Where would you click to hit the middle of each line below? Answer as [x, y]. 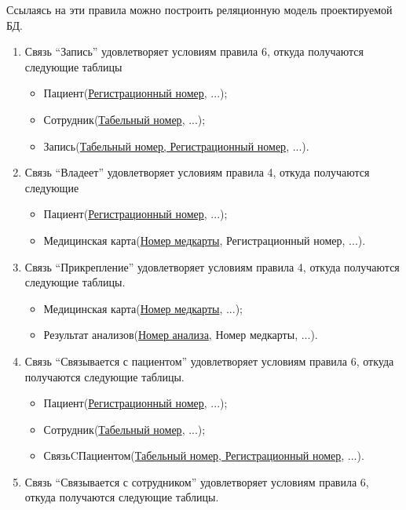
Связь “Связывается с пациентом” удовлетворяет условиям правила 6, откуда [209, 361]
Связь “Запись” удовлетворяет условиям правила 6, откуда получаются [194, 51]
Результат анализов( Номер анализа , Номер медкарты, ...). [181, 335]
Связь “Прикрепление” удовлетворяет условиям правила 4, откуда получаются [212, 266]
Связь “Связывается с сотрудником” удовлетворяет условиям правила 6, [197, 481]
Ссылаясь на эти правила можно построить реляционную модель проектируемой [199, 9]
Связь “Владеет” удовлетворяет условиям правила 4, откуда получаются [197, 172]
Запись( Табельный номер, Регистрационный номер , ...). [176, 146]
